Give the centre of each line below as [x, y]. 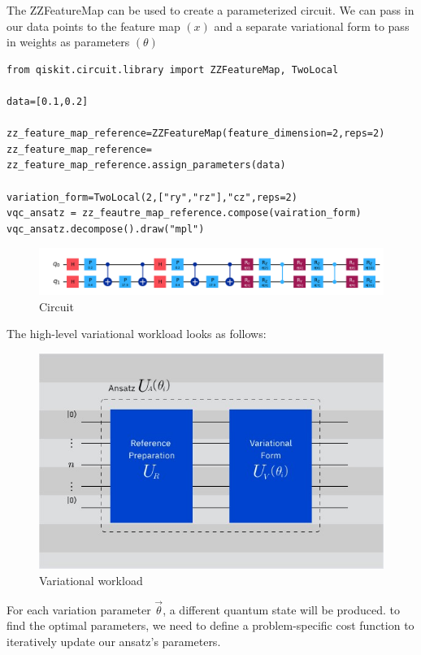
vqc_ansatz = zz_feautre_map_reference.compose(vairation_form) [184, 213]
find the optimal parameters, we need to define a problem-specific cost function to [210, 625]
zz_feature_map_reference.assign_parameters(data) [146, 165]
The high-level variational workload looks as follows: [137, 334]
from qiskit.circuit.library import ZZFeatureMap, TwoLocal [173, 69]
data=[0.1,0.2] [48, 101]
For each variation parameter [79, 609]
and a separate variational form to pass [312, 26]
